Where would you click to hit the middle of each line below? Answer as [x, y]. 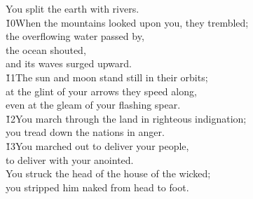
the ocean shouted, [46, 49]
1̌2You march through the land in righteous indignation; [126, 118]
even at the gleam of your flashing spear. [93, 105]
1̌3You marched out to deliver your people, [97, 145]
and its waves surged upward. [69, 63]
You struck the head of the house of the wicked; [108, 173]
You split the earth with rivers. [73, 8]
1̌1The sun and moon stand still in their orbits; [107, 77]
